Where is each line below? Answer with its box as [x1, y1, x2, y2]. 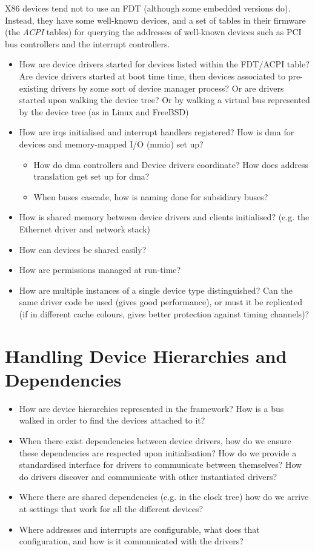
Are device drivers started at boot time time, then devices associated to [19, 69, 285, 82]
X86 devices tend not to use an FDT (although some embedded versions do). [5, 2, 291, 14]
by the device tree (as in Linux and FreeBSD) [19, 105, 189, 118]
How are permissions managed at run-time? [19, 263, 181, 276]
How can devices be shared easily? [19, 243, 147, 255]
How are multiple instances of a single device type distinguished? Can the [19, 283, 293, 296]
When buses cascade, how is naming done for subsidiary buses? [33, 190, 268, 203]
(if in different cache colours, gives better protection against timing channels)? [19, 307, 310, 320]
